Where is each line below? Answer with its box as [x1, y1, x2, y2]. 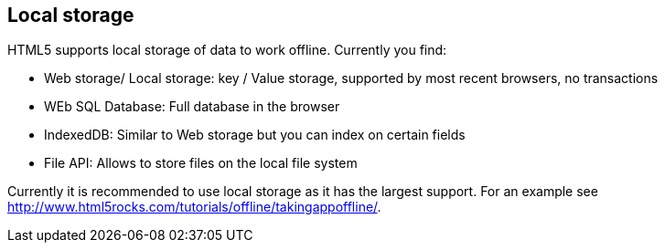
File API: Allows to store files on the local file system [44, 155, 358, 172]
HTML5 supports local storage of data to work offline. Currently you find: [7, 42, 447, 58]
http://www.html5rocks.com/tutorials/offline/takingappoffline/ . [7, 199, 381, 215]
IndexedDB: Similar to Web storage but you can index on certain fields [44, 127, 466, 143]
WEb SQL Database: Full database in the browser [44, 99, 340, 115]
